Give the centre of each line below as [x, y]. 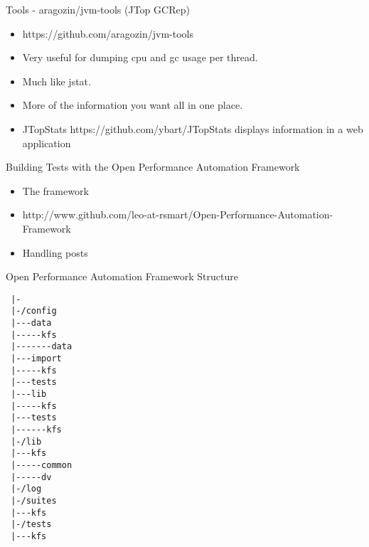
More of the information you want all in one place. [133, 105]
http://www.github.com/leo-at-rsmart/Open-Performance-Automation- [178, 214]
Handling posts [55, 252]
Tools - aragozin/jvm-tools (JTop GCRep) [98, 9]
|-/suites [34, 500]
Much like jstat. [57, 81]
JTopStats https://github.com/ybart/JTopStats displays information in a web [193, 128]
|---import [36, 359]
